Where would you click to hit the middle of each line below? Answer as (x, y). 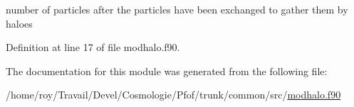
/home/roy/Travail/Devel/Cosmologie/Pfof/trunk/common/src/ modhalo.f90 (173, 95)
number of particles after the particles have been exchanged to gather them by (177, 9)
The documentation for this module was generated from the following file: (167, 71)
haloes (19, 23)
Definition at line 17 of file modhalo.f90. (93, 47)
